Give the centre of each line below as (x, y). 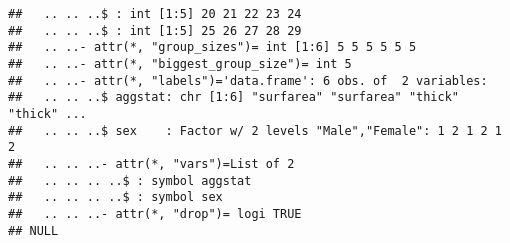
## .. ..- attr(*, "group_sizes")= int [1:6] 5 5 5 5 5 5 (212, 47)
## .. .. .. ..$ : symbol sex (115, 197)
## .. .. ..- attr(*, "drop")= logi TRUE (155, 213)
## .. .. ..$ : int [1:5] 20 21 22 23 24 (155, 14)
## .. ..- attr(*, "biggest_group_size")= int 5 (180, 63)
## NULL (33, 230)
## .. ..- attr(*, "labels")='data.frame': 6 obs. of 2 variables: (248, 80)
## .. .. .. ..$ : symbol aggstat (130, 180)
